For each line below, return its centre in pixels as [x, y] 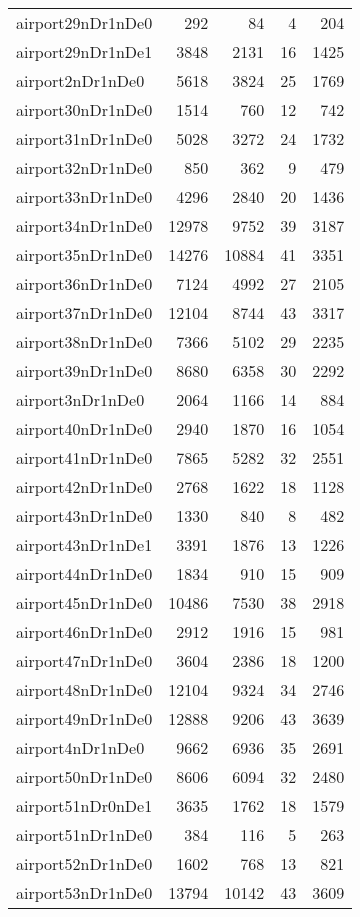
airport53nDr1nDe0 [84, 892]
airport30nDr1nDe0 [84, 109]
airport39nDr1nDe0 [84, 370]
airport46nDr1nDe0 [84, 631]
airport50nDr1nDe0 [84, 776]
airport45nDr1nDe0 [84, 602]
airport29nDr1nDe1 [84, 51]
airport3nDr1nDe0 [80, 399]
